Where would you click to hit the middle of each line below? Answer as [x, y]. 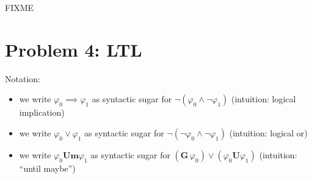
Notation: [23, 78]
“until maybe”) [47, 168]
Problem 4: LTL [74, 49]
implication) [42, 112]
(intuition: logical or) [268, 132]
